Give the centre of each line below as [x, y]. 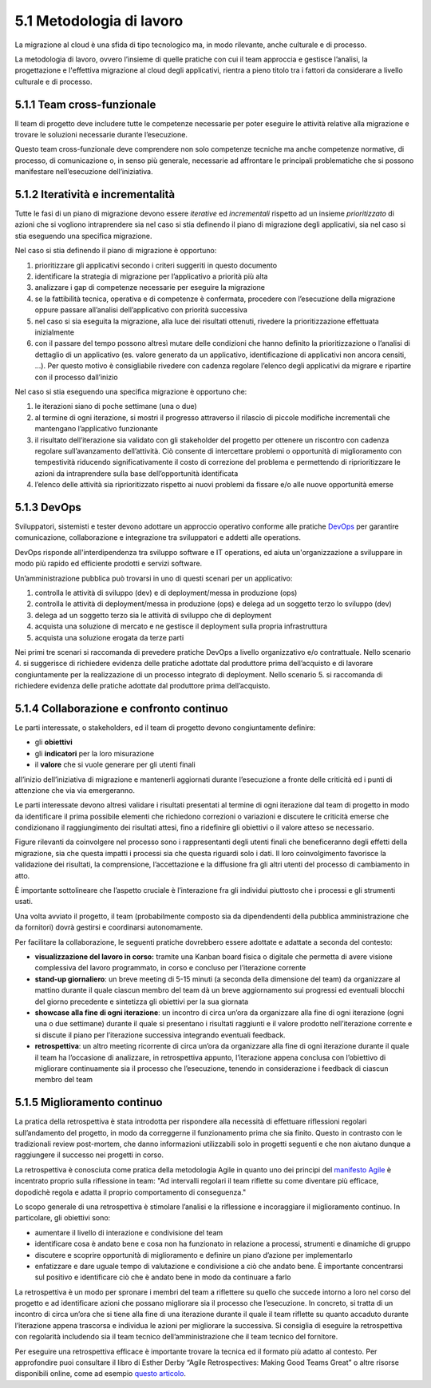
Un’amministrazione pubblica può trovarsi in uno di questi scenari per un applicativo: [154, 578]
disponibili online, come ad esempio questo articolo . [101, 1374]
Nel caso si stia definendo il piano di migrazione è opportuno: [116, 251]
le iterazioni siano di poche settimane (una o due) [116, 406]
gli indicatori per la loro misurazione [95, 753]
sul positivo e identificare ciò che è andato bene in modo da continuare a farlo [163, 1277]
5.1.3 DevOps [48, 507]
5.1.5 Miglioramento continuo [89, 1102]
